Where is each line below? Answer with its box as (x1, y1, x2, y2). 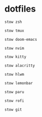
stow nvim (4, 46, 25, 50)
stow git (4, 107, 22, 112)
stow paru (4, 89, 25, 94)
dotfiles (4, 3, 36, 15)
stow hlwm (4, 72, 25, 77)
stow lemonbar (4, 81, 33, 86)
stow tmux (4, 28, 25, 33)
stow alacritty (4, 63, 35, 68)
